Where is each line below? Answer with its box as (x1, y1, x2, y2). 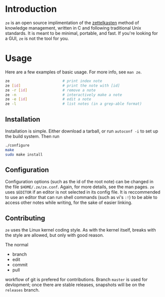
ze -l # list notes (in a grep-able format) (5, 101, 142, 106)
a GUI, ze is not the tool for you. (5, 35, 69, 41)
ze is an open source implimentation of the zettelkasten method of (5, 20, 139, 26)
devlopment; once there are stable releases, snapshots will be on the (5, 282, 145, 288)
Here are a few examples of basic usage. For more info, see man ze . (5, 69, 142, 75)
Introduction (5, 3, 57, 15)
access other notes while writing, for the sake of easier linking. (5, 199, 132, 205)
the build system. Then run (5, 133, 60, 139)
